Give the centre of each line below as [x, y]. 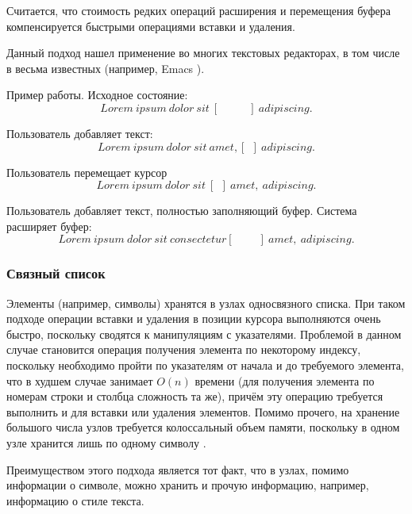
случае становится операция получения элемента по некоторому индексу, [184, 349]
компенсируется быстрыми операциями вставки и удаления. [151, 26]
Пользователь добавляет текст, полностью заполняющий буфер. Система [182, 211]
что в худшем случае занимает [80, 380]
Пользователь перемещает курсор [87, 172]
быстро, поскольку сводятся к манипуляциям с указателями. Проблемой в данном [204, 334]
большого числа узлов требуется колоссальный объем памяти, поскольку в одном [203, 427]
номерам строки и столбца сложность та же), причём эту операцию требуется [195, 396]
